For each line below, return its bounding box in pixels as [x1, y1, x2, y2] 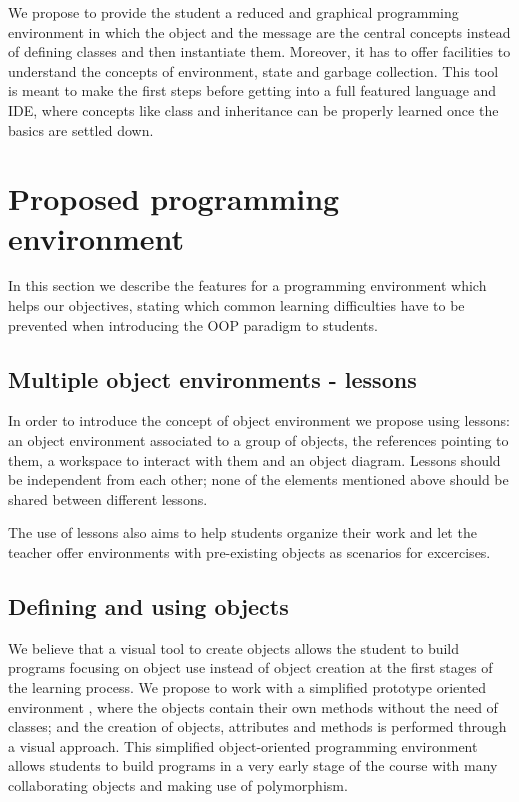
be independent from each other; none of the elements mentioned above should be [8, 469, 509, 490]
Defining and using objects [8, 591, 289, 621]
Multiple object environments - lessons [8, 363, 417, 394]
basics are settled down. [8, 119, 154, 140]
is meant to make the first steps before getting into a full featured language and [8, 80, 497, 101]
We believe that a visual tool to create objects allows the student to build [8, 637, 460, 658]
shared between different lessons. [8, 488, 208, 509]
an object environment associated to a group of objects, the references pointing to [8, 430, 509, 451]
